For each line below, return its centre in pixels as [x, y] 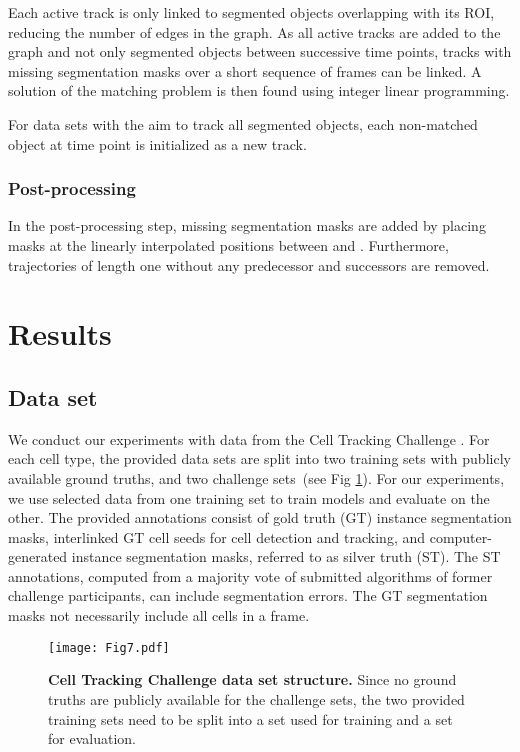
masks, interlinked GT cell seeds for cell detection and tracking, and [217, 536]
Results [60, 333]
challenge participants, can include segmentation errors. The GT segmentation [248, 595]
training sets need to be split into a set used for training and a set [250, 718]
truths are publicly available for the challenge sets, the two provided [256, 698]
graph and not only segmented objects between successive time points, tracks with [260, 51]
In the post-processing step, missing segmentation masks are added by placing [247, 225]
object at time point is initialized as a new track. [157, 143]
